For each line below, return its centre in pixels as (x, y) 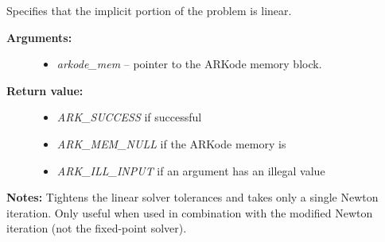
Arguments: (39, 37)
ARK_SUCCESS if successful (129, 117)
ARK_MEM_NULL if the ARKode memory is (171, 143)
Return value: (45, 90)
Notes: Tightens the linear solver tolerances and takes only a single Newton (192, 197)
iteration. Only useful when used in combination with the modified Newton (190, 212)
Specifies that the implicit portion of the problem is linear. (149, 10)
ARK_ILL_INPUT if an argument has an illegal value (191, 170)
